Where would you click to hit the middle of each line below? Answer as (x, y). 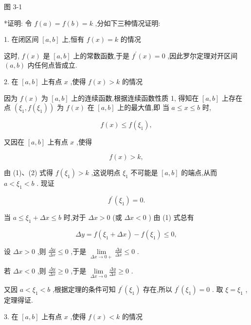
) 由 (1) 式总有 (171, 217)
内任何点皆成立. (52, 65)
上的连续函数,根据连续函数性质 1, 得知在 (135, 98)
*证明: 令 (18, 23)
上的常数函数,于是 (101, 55)
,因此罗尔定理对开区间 (203, 55)
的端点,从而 (199, 172)
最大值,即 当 (150, 107)
